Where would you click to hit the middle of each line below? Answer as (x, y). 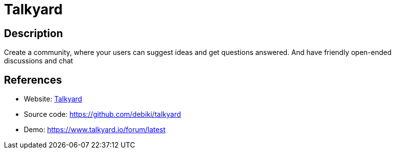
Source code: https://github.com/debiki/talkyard (102, 114)
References (33, 80)
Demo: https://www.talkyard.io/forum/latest (95, 130)
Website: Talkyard (53, 99)
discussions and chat (39, 61)
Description (33, 33)
